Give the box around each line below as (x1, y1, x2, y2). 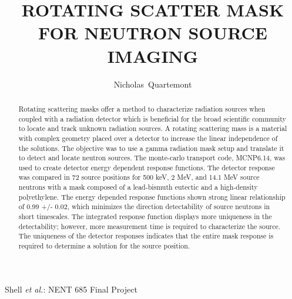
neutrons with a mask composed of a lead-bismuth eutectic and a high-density (18, 182, 258, 192)
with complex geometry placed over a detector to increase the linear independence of (18, 133, 278, 143)
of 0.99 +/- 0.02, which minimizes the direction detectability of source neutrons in (18, 201, 270, 211)
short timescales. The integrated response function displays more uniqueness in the (18, 211, 272, 221)
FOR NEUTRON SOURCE (38, 21, 267, 45)
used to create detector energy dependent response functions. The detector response (18, 162, 275, 172)
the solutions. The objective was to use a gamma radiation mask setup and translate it (18, 143, 284, 153)
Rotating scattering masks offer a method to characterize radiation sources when (18, 103, 266, 113)
